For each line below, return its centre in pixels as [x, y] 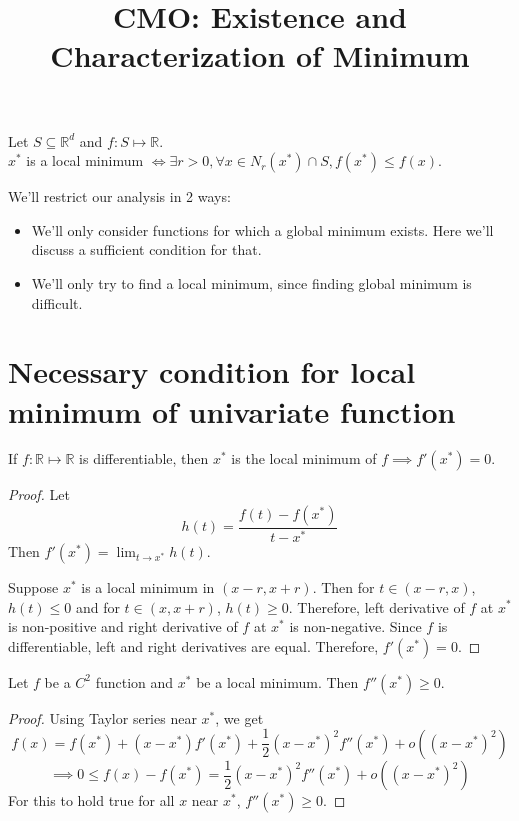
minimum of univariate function [232, 410]
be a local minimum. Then [277, 681]
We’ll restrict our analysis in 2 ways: [119, 196]
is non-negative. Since [355, 626]
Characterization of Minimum [260, 55]
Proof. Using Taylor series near [102, 717]
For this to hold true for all [91, 800]
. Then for [343, 586]
